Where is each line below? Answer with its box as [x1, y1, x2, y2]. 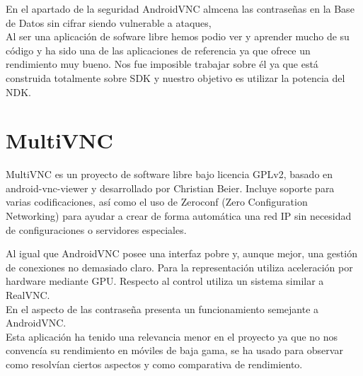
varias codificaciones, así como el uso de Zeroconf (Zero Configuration [6, 194, 308, 209]
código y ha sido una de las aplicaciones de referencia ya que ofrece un [6, 42, 311, 57]
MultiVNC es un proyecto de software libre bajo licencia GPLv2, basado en [6, 167, 333, 182]
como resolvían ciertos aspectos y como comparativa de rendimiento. [6, 357, 303, 371]
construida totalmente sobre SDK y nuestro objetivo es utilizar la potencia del [6, 70, 345, 85]
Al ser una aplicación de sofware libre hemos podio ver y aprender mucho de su [6, 29, 350, 44]
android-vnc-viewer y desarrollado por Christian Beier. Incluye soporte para [6, 180, 335, 195]
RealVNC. [6, 288, 50, 302]
